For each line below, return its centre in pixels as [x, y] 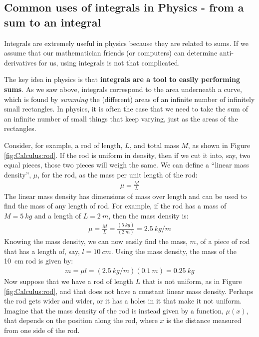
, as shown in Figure [219, 145]
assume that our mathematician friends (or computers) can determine [111, 53]
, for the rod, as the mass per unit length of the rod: [118, 174]
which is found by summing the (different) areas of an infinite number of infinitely [129, 99]
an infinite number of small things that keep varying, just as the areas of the [121, 118]
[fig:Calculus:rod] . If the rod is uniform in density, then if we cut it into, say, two [127, 155]
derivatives [20, 62]
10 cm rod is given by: [39, 261]
